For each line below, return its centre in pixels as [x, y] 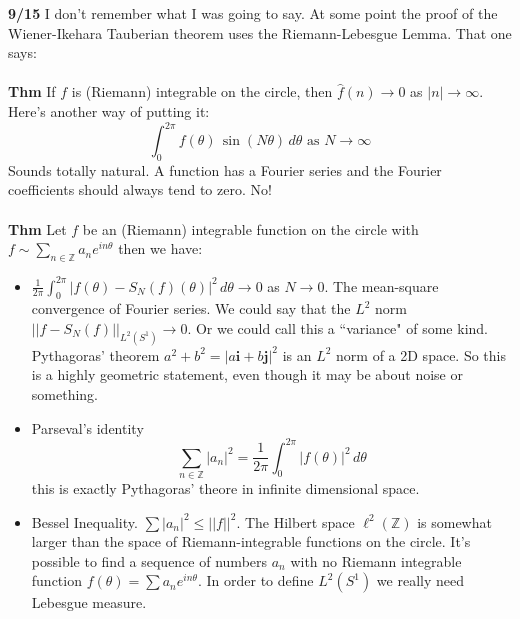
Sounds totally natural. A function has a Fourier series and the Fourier [225, 169]
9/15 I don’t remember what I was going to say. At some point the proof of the [253, 13]
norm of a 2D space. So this [421, 354]
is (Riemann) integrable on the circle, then [202, 91]
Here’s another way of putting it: [109, 110]
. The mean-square [381, 285]
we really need [420, 580]
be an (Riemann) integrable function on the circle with [250, 228]
